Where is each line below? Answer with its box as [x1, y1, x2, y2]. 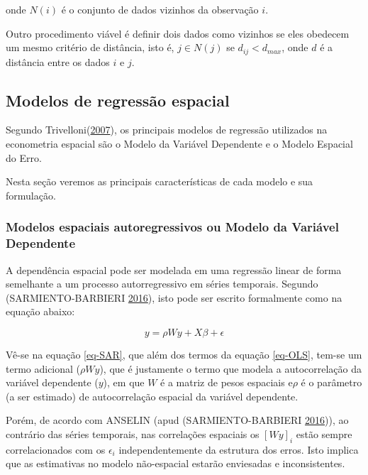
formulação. [6, 187, 56, 202]
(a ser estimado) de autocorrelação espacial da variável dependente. [6, 388, 299, 403]
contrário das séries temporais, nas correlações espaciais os [6, 426, 260, 441]
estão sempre [296, 426, 352, 441]
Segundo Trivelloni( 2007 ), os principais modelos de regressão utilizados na [6, 122, 328, 137]
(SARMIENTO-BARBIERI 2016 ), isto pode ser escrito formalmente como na [6, 290, 342, 305]
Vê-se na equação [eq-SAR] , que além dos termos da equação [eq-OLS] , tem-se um [6, 346, 362, 361]
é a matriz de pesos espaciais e [160, 375, 293, 390]
